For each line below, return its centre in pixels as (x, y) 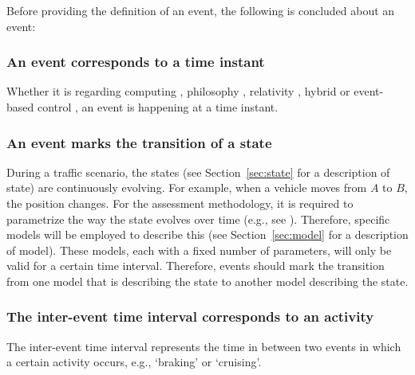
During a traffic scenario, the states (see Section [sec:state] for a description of (198, 172)
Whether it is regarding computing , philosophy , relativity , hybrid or (178, 91)
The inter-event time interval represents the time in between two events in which (204, 346)
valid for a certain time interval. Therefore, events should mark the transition (196, 266)
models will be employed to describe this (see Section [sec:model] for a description (207, 234)
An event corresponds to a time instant (136, 62)
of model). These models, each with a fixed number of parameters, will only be (199, 250)
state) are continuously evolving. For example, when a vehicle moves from (187, 187)
